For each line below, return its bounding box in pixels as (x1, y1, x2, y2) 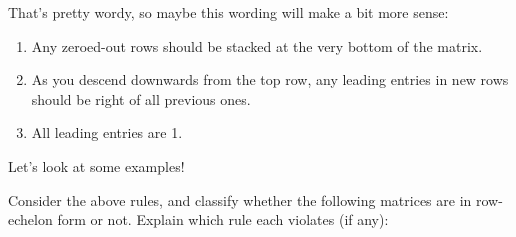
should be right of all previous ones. (31, 88, 251, 109)
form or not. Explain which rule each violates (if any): (57, 209, 389, 230)
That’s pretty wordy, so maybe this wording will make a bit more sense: (8, 2, 449, 22)
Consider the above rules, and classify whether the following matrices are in (8, 189, 472, 210)
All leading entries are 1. (31, 122, 183, 143)
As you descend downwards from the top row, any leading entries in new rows (31, 69, 509, 90)
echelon (8, 209, 53, 230)
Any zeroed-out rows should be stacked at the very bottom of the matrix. (31, 35, 483, 56)
